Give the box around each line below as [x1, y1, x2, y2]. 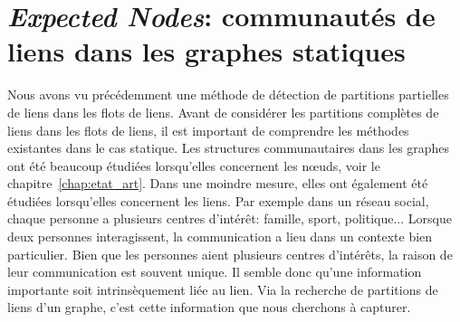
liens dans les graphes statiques [7, 33, 406, 70]
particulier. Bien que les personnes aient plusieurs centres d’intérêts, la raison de [7, 244, 453, 263]
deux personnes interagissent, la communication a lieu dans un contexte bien [7, 227, 433, 246]
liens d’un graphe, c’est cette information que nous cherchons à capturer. [7, 298, 411, 317]
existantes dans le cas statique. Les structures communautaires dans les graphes [7, 138, 450, 157]
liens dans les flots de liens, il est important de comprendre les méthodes [7, 120, 409, 139]
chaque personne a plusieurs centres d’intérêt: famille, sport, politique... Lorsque [7, 209, 452, 228]
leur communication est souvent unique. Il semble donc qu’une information [7, 262, 422, 281]
